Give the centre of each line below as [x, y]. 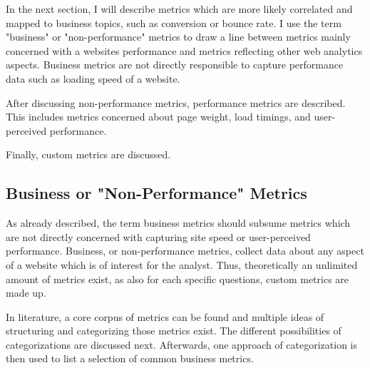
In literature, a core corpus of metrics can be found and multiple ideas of [165, 316]
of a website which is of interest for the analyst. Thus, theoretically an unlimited [182, 264]
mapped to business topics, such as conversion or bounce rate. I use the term [174, 22]
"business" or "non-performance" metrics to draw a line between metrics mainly [178, 37]
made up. [26, 293]
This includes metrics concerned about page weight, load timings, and [158, 117]
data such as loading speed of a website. [93, 78]
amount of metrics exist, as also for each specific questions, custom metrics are [178, 278]
